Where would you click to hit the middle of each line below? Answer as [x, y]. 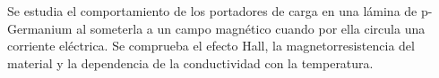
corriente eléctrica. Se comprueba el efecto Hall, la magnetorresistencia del [211, 46]
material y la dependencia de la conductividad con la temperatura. [190, 62]
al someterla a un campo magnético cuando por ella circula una [251, 28]
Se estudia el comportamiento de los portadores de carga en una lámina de [212, 11]
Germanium [40, 28]
